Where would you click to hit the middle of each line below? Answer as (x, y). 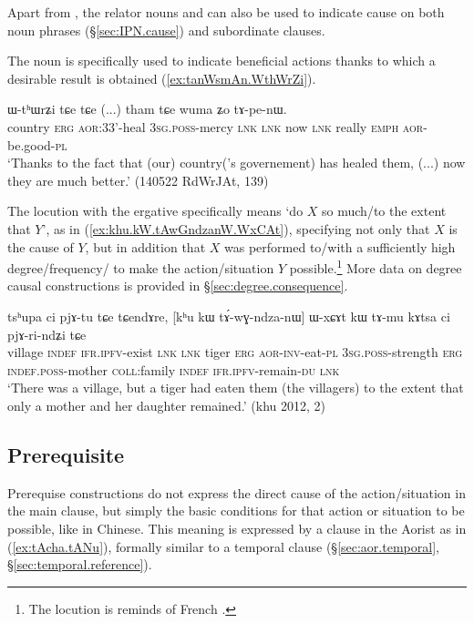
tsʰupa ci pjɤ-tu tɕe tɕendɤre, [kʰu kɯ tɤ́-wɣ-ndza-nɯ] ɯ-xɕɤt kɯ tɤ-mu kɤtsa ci (229, 316)
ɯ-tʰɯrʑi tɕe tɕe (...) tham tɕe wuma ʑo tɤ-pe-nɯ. (147, 109)
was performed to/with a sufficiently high (340, 246)
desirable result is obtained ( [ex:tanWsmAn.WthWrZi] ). (162, 78)
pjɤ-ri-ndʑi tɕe (47, 334)
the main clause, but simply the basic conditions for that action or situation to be (236, 511)
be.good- (31, 144)
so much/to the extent (384, 211)
